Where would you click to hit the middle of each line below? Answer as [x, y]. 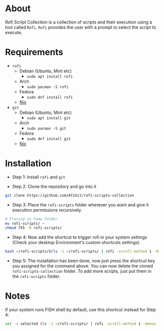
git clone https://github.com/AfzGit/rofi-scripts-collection [70, 195]
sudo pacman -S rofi [48, 87]
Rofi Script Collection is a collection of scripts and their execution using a [79, 22]
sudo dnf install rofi [50, 97]
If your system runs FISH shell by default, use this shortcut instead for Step [81, 310]
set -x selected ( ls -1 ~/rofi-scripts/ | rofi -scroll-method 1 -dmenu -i [84, 324]
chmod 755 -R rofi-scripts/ [34, 228]
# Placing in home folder [31, 219]
